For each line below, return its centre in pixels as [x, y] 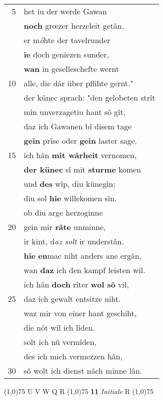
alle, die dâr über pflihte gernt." [79, 83]
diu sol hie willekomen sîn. [70, 198]
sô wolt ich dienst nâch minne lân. [83, 371]
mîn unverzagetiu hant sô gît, [75, 112]
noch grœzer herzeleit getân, [74, 26]
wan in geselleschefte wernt [72, 69]
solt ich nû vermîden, [60, 342]
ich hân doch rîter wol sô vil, [77, 284]
